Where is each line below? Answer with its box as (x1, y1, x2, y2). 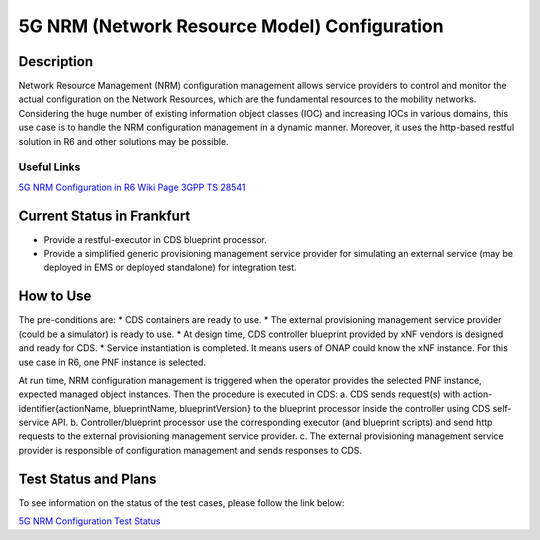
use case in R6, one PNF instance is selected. (18, 356, 207, 368)
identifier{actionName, (18, 402, 112, 414)
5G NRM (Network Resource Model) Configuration (18, 15, 444, 37)
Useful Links (18, 160, 81, 174)
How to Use (18, 288, 92, 305)
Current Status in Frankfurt (18, 207, 191, 224)
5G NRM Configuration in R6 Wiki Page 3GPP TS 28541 (18, 181, 246, 193)
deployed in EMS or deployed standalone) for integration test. (43, 261, 297, 274)
